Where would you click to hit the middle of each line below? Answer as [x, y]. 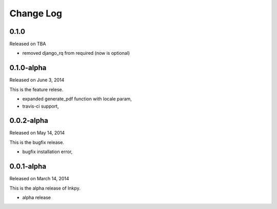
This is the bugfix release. [37, 142]
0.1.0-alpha [28, 68]
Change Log [36, 13]
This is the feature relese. [36, 89]
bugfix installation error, [47, 152]
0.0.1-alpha [28, 166]
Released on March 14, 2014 [39, 179]
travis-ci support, [41, 106]
